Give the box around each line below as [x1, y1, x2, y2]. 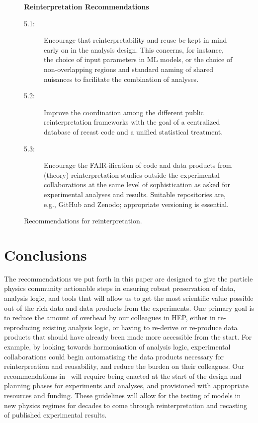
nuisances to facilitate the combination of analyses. [44, 73, 199, 84]
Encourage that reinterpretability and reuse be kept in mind [44, 35, 227, 45]
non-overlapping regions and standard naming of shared [44, 64, 214, 74]
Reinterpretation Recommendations [24, 1, 149, 11]
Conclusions [4, 244, 87, 265]
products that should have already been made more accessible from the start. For [4, 332, 252, 342]
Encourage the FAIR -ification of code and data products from [44, 160, 232, 170]
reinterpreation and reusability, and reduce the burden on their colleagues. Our [4, 361, 245, 371]
